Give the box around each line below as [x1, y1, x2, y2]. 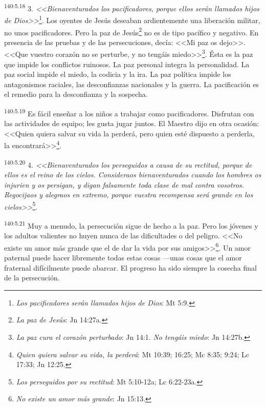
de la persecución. [4, 272, 60, 283]
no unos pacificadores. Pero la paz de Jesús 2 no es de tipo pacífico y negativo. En [4, 25, 259, 37]
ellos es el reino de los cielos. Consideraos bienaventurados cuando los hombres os [4, 169, 261, 179]
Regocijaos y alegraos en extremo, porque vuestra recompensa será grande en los [4, 189, 253, 200]
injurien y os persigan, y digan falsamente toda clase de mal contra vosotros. [4, 179, 245, 190]
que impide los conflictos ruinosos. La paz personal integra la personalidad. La [4, 58, 250, 69]
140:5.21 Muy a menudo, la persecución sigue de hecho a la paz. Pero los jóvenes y [4, 218, 258, 231]
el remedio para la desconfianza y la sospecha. [4, 89, 148, 99]
